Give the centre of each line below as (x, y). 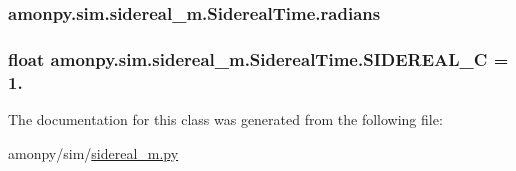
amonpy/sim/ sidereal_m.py (93, 152)
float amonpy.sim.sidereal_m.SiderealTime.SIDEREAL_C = (258, 58)
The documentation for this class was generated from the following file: (225, 118)
